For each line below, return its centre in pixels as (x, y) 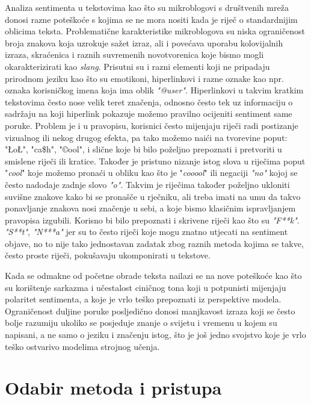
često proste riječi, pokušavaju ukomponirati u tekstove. (108, 255)
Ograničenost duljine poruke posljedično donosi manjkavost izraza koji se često (150, 311)
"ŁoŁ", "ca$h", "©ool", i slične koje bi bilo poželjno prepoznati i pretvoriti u (143, 149)
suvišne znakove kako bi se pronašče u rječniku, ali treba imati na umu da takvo (153, 196)
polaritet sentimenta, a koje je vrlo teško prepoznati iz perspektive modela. (143, 299)
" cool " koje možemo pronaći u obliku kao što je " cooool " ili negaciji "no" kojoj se (151, 173)
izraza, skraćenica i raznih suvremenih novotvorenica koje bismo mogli (134, 55)
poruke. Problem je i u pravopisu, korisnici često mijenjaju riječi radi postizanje (152, 125)
